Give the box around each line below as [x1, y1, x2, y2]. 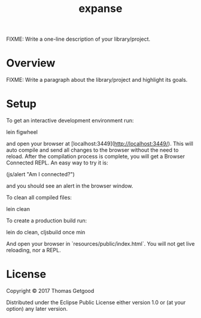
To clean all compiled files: [6, 194, 72, 201]
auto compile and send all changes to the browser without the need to [6, 146, 179, 154]
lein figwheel [6, 129, 38, 136]
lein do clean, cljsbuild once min [6, 229, 86, 236]
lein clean [6, 206, 30, 213]
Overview [6, 56, 56, 70]
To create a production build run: [6, 217, 87, 224]
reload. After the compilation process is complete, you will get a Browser [6, 153, 185, 160]
